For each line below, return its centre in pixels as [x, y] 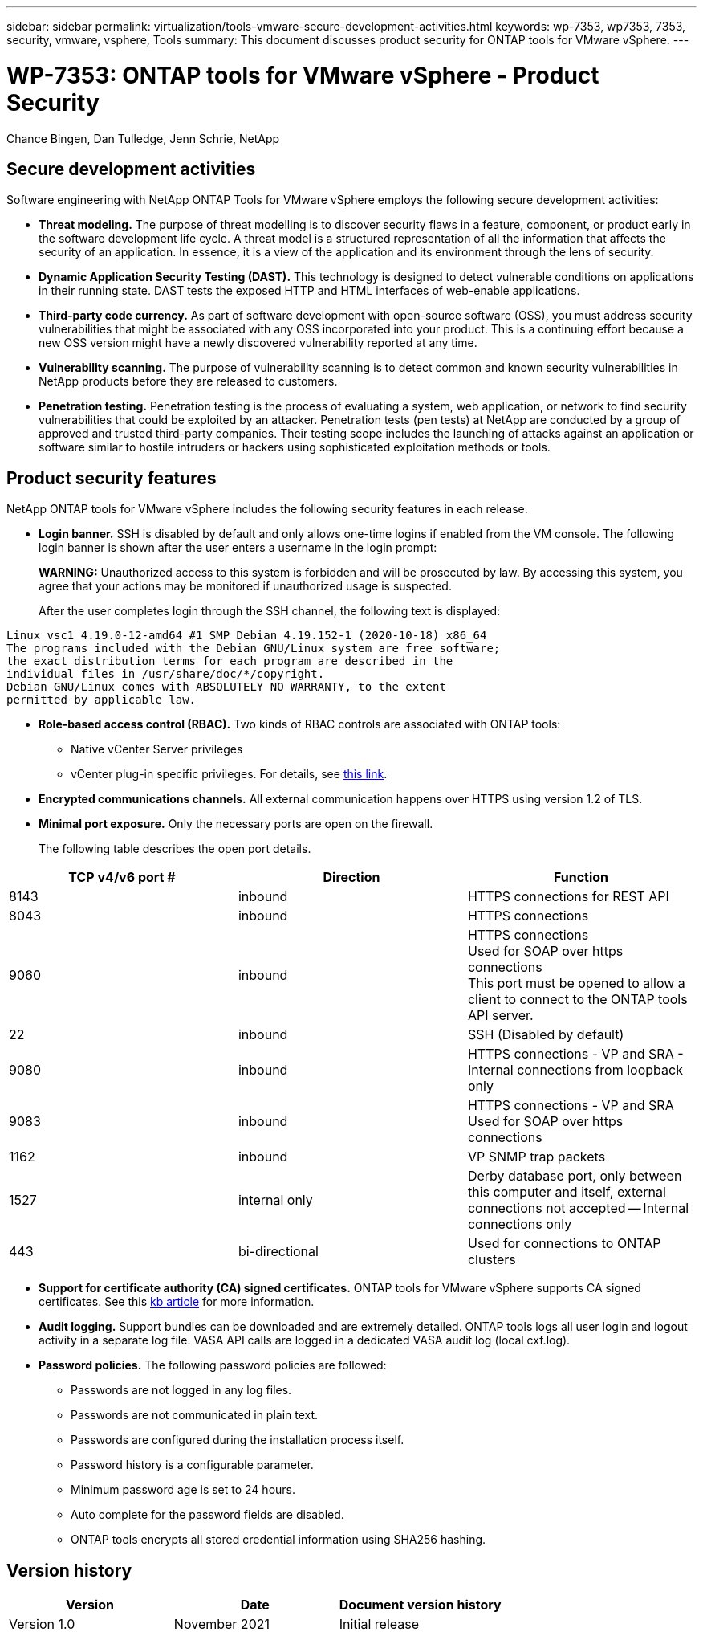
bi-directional [278, 1252]
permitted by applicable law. [102, 700]
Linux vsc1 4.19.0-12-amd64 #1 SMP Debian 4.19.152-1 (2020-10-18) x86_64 [247, 636]
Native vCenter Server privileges [157, 749]
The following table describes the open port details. [175, 849]
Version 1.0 [42, 1624]
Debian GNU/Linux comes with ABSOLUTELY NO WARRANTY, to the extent [226, 687]
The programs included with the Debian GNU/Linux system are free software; [254, 649]
